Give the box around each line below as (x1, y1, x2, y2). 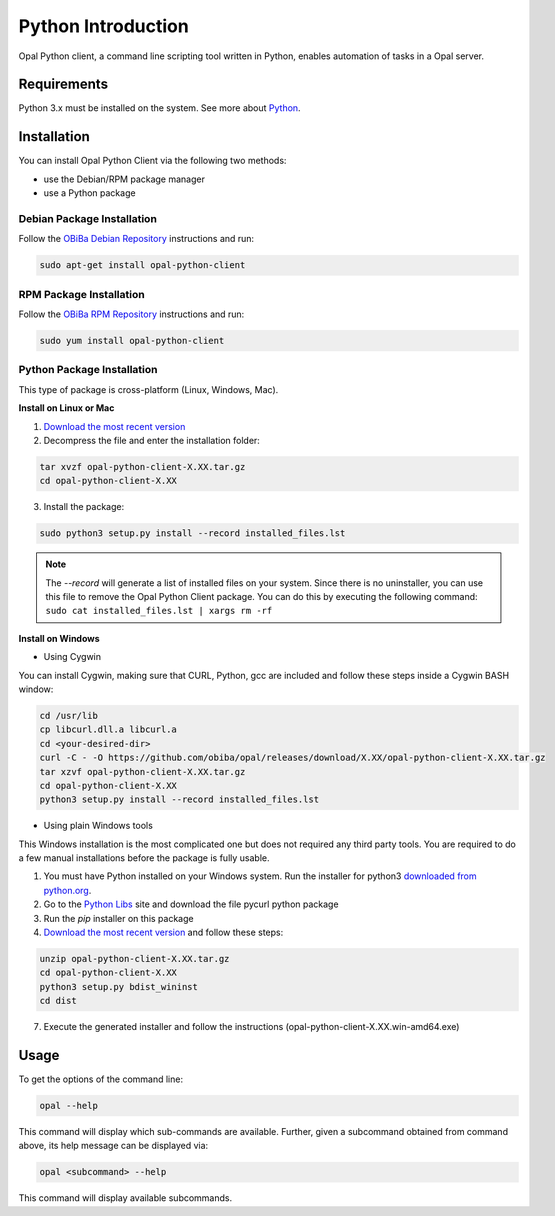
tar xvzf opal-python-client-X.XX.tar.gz (39, 461, 246, 472)
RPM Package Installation (18, 287, 145, 301)
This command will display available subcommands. (18, 1192, 233, 1204)
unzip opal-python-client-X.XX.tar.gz (39, 953, 230, 964)
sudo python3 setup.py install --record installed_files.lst (39, 528, 346, 539)
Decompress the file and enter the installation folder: (43, 434, 260, 446)
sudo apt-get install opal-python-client (39, 260, 246, 271)
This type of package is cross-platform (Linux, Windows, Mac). (18, 383, 279, 395)
